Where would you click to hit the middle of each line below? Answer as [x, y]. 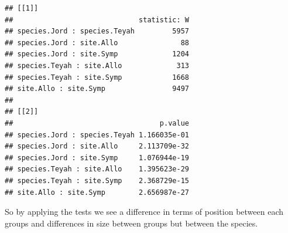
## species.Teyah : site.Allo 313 [97, 65]
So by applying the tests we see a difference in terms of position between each [144, 212]
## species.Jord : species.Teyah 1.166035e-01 [97, 135]
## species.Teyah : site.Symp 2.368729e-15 [97, 180]
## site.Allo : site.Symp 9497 [97, 89]
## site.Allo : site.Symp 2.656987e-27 [97, 192]
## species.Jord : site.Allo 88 [97, 43]
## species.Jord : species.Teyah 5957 [97, 31]
